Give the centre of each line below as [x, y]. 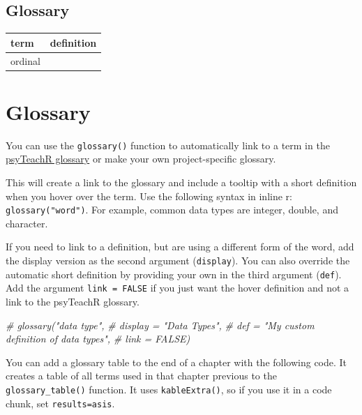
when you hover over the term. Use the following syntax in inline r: [149, 196]
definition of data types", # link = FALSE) [98, 339]
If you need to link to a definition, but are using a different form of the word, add [180, 247]
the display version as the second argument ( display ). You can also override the [178, 261]
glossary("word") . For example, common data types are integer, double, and [172, 210]
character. [27, 223]
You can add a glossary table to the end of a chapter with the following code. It [176, 362]
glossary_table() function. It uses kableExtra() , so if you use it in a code [169, 389]
